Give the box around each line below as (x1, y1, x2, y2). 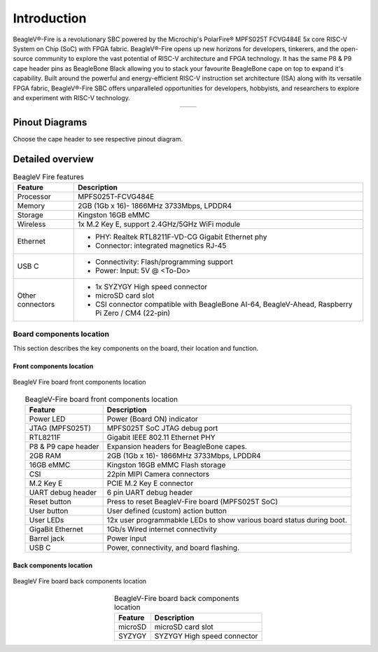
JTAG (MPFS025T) (29, 423, 91, 433)
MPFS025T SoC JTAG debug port (106, 423, 218, 433)
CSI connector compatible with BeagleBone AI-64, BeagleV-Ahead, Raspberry (95, 300, 353, 310)
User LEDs (29, 515, 64, 525)
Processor (17, 192, 52, 202)
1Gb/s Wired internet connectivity (106, 524, 217, 534)
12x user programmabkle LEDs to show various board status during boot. (106, 515, 347, 525)
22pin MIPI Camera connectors (106, 469, 210, 479)
